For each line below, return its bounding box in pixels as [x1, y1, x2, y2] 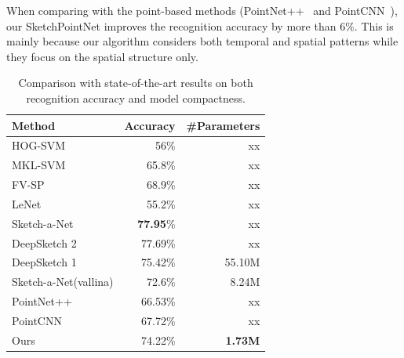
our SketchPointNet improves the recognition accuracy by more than [6, 17, 337, 34]
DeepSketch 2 [12, 234, 77, 251]
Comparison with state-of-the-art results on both [18, 74, 253, 91]
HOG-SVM [12, 137, 66, 154]
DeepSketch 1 [12, 254, 77, 270]
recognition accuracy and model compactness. [26, 89, 246, 106]
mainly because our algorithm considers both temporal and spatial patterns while [6, 33, 399, 49]
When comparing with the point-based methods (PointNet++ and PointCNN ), [6, 2, 398, 18]
